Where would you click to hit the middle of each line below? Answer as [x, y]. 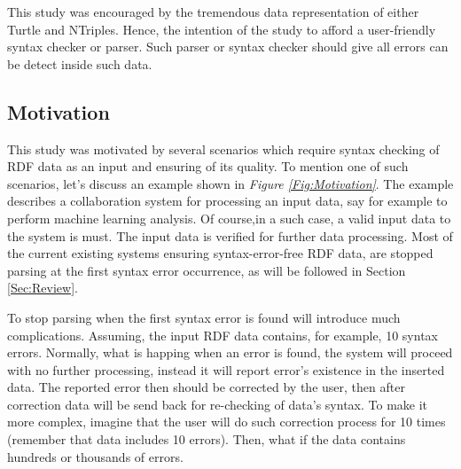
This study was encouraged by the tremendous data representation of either [213, 12]
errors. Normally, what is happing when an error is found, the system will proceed [230, 352]
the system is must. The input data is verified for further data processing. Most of [230, 235]
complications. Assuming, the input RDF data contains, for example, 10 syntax [223, 335]
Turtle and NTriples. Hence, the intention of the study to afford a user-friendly [222, 29]
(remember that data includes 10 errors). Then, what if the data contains [207, 439]
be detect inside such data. [80, 63]
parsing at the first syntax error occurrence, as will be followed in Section [207, 270]
